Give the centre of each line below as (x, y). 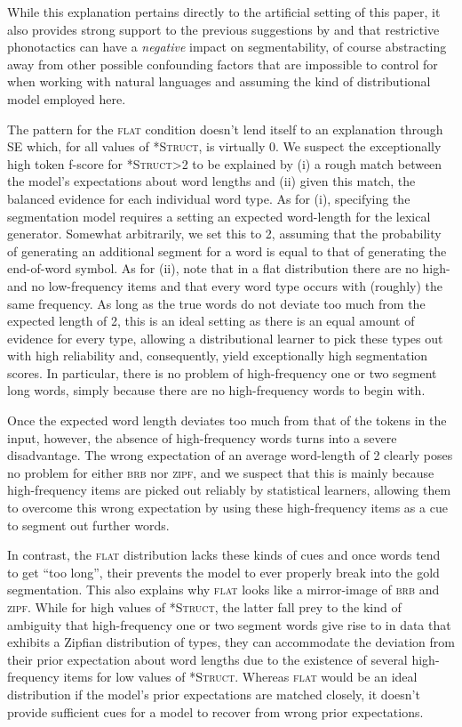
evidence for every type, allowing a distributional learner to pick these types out (225, 338)
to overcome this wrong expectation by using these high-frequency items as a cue (227, 508)
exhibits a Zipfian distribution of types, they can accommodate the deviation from (231, 642)
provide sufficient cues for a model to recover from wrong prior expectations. (215, 711)
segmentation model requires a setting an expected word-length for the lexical (219, 216)
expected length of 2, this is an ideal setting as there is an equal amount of (211, 321)
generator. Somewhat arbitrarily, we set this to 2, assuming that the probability (224, 234)
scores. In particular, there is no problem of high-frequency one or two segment (222, 372)
